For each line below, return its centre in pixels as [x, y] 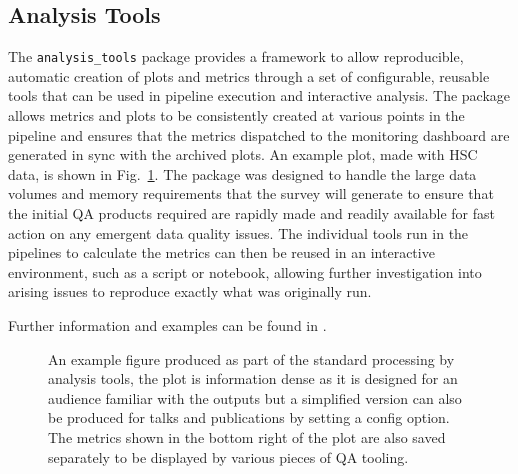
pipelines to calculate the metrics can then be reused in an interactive [221, 252]
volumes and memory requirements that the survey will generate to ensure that [251, 193]
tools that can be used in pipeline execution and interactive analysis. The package [259, 95]
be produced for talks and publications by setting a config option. [249, 417]
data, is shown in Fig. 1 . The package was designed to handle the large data [242, 173]
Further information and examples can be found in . [167, 324]
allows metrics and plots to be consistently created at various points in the [236, 115]
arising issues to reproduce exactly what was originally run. [190, 291]
